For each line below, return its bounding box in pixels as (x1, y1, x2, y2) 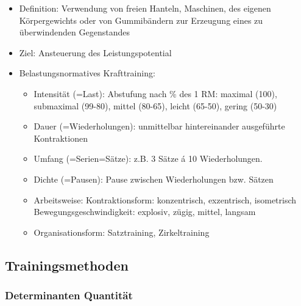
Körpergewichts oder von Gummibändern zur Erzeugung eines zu (19, 13, 263, 26)
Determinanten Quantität (5, 288, 133, 303)
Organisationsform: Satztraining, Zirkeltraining (34, 225, 210, 238)
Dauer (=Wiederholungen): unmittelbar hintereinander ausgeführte (34, 120, 285, 133)
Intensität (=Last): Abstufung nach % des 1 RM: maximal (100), (34, 87, 277, 100)
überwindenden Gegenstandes (19, 26, 130, 38)
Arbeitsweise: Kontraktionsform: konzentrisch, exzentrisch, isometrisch (34, 193, 297, 206)
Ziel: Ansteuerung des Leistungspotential (19, 46, 172, 59)
